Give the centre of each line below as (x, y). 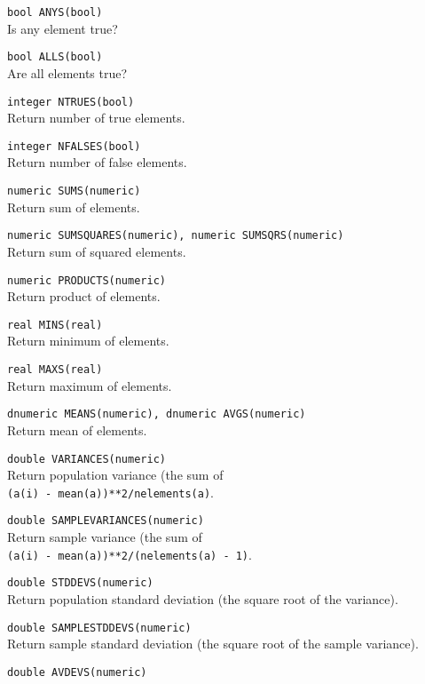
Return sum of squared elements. (97, 251)
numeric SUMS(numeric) (74, 191)
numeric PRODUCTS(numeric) (87, 280)
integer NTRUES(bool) (71, 102)
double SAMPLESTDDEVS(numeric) (99, 628)
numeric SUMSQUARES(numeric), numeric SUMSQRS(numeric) (176, 236)
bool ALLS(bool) (55, 57)
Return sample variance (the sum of (105, 537)
